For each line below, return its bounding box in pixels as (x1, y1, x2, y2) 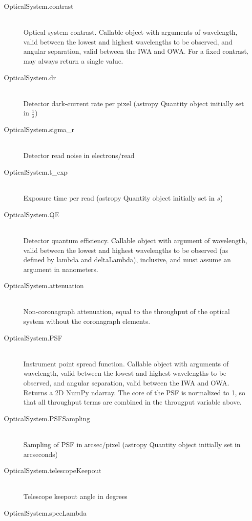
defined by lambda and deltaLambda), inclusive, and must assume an (23, 254, 231, 265)
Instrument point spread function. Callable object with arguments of (23, 358, 229, 368)
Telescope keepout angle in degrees (23, 491, 127, 501)
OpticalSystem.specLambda (4, 507, 87, 518)
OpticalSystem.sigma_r (4, 124, 75, 135)
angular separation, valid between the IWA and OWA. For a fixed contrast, (23, 46, 249, 56)
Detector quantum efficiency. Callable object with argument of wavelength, (23, 235, 247, 245)
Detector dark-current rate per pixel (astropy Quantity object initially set (23, 98, 244, 108)
